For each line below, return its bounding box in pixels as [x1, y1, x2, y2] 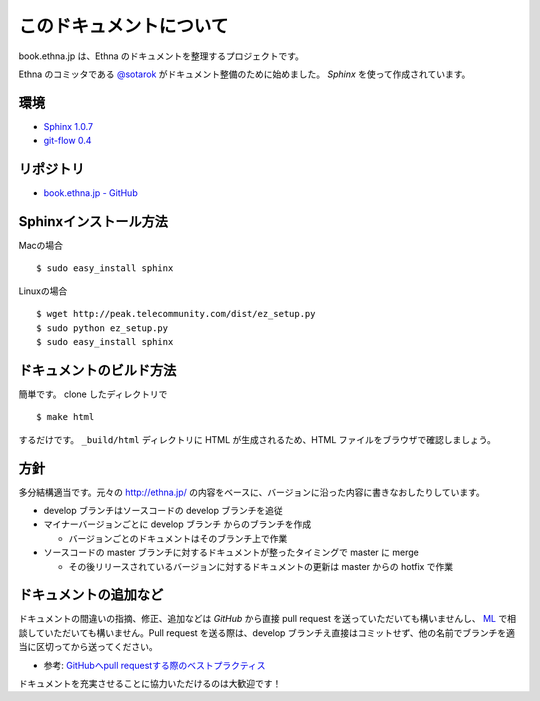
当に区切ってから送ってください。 [18, 641, 159, 653]
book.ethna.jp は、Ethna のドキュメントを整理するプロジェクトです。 [18, 50, 305, 62]
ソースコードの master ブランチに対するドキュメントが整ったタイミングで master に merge [43, 546, 419, 559]
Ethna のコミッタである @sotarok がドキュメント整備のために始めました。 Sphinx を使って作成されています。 [18, 68, 471, 80]
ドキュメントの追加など [18, 586, 164, 604]
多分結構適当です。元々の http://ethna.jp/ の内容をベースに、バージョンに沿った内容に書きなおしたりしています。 [18, 486, 485, 498]
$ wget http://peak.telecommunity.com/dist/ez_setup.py [36, 308, 316, 320]
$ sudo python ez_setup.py [36, 322, 169, 334]
